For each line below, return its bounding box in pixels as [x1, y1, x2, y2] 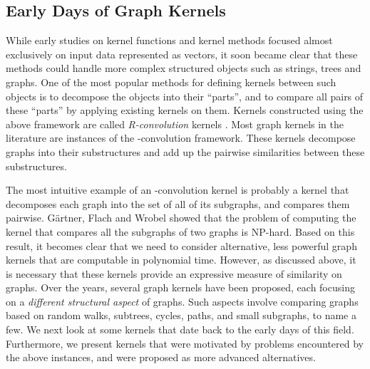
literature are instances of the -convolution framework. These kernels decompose [6, 130, 356, 145]
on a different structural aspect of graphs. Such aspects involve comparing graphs [6, 293, 359, 308]
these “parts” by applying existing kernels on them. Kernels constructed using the [6, 103, 364, 118]
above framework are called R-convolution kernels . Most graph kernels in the [6, 116, 344, 131]
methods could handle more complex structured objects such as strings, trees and [6, 61, 361, 76]
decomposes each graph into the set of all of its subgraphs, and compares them [6, 196, 350, 211]
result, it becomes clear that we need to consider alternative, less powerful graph [6, 238, 357, 253]
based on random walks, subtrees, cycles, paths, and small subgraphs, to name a [6, 308, 356, 323]
